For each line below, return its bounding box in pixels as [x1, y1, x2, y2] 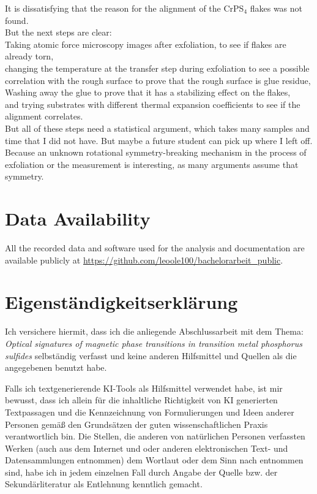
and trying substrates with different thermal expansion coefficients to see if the [5, 97, 300, 110]
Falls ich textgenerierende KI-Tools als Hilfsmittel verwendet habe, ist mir [5, 381, 283, 394]
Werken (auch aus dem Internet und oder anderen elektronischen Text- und [5, 441, 288, 454]
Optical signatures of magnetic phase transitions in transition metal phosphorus [5, 336, 302, 349]
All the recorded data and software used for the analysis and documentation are [5, 241, 305, 254]
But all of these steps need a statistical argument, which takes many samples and [5, 121, 310, 134]
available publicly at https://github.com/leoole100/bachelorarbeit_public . [5, 253, 283, 266]
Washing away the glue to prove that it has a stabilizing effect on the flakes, [5, 86, 291, 99]
